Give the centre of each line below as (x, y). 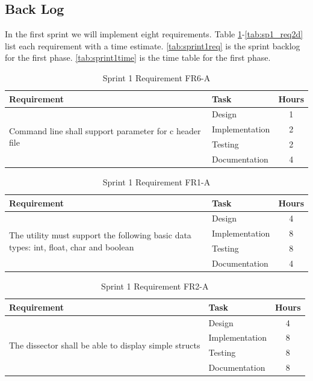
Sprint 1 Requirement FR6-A (156, 77)
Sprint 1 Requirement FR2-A (155, 286)
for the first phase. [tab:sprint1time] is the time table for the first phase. (138, 57)
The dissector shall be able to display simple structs (105, 345)
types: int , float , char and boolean (72, 246)
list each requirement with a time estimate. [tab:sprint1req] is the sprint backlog (153, 45)
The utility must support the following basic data (100, 234)
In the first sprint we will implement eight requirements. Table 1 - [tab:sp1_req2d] (154, 34)
